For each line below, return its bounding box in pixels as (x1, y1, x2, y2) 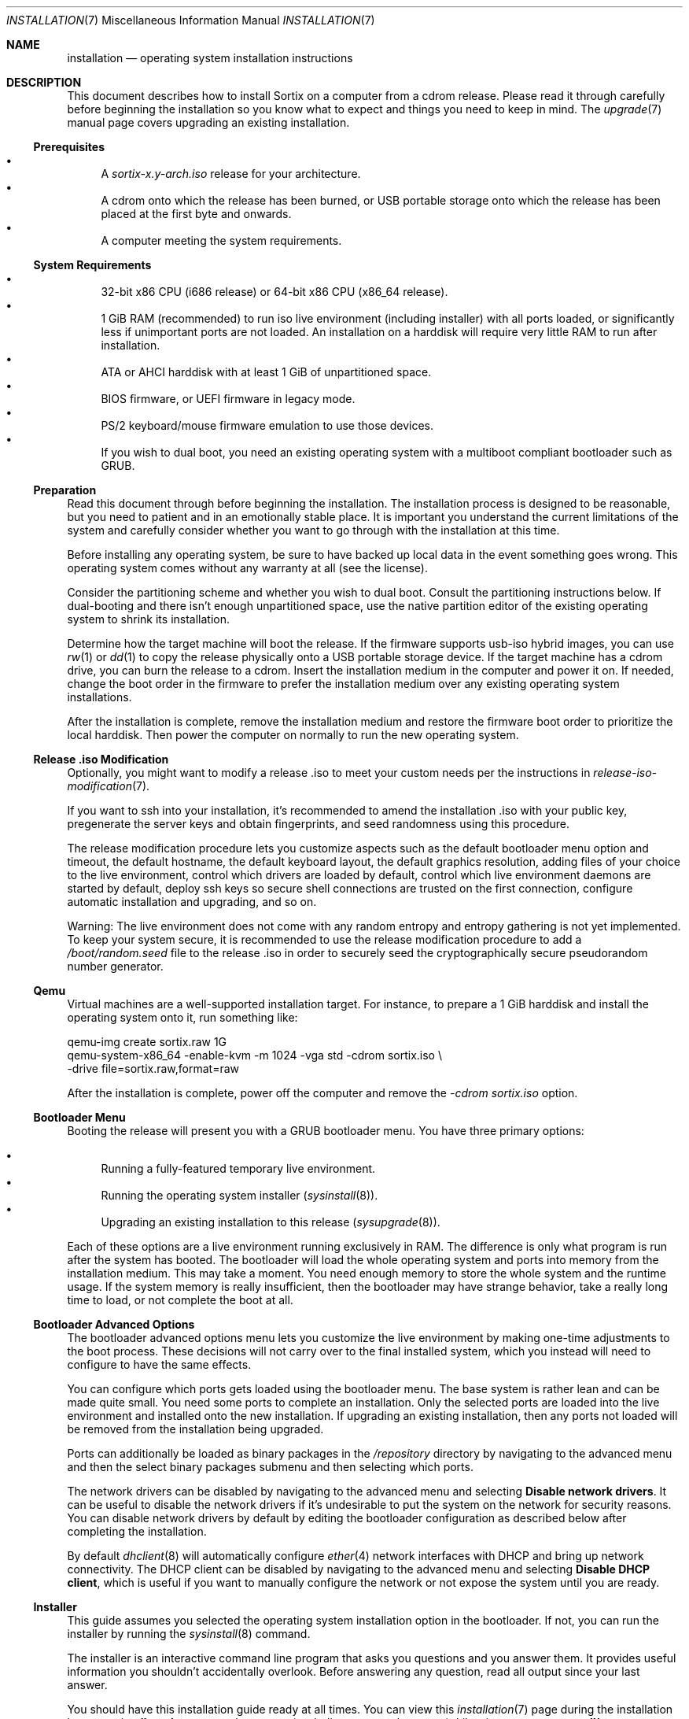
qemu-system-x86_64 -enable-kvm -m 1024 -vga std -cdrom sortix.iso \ (67, 1048, 442, 1062)
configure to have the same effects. (67, 1358, 252, 1371)
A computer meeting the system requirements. (101, 234, 342, 247)
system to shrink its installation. (67, 612, 230, 626)
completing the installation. (67, 1525, 207, 1538)
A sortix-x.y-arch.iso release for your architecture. (101, 167, 361, 180)
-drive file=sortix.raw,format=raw (67, 1062, 240, 1075)
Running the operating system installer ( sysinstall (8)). (101, 1189, 378, 1202)
